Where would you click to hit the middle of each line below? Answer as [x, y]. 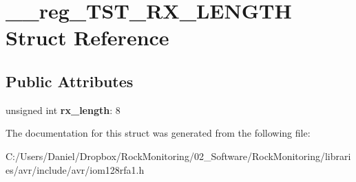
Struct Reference [87, 37]
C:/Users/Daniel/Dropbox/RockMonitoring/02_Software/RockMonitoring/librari [178, 156]
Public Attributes [70, 81]
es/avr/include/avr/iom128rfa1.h [75, 169]
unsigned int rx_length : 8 [63, 110]
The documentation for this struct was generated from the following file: [158, 133]
